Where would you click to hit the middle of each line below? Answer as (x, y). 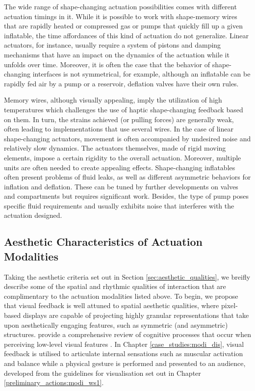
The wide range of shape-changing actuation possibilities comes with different (120, 6)
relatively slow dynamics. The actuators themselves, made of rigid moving (115, 148)
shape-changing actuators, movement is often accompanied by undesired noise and (127, 138)
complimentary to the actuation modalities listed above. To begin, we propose (121, 296)
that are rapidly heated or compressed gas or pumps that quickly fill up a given (124, 26)
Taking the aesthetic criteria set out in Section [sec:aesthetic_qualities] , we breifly (127, 276)
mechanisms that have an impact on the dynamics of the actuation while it (117, 54)
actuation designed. (33, 215)
